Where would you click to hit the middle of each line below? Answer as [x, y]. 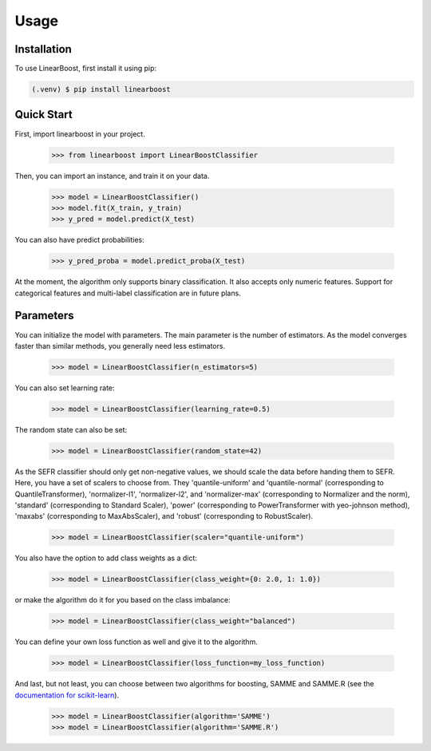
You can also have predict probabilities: [79, 240]
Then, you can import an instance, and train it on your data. [112, 176]
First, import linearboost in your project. [80, 134]
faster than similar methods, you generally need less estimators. [120, 346]
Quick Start [43, 115]
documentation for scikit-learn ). [67, 695]
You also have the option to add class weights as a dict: [106, 558]
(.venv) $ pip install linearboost [101, 89]
